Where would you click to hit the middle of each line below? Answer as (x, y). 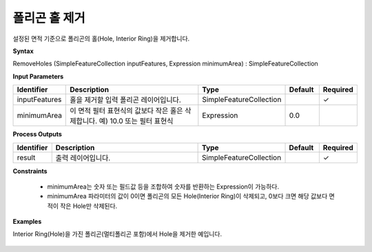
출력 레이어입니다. (83, 158)
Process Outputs (37, 134)
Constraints (30, 171)
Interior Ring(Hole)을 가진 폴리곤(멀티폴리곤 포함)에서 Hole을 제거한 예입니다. (117, 234)
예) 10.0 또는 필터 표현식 (136, 121)
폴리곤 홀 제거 (49, 18)
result (26, 157)
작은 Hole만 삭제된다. (89, 206)
